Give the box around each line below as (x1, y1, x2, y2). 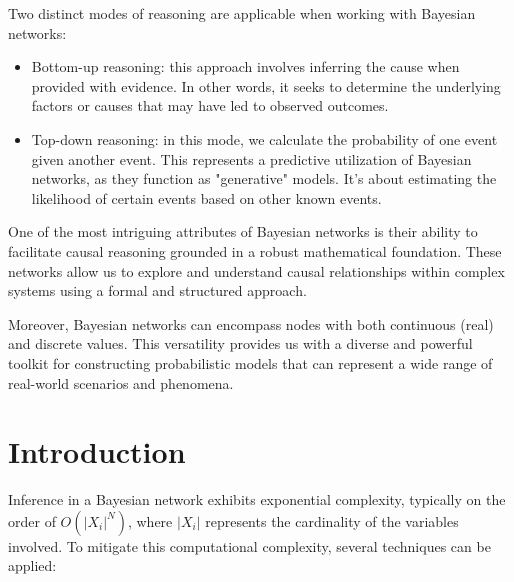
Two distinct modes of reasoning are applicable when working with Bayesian (8, 3, 476, 23)
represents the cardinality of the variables (205, 510, 459, 531)
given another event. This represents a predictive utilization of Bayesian (31, 148, 472, 169)
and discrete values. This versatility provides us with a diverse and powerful (8, 333, 473, 354)
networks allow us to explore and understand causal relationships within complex (8, 260, 505, 281)
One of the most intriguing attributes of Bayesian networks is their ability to (8, 221, 478, 242)
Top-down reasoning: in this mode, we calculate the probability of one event (31, 128, 498, 149)
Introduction (8, 431, 186, 472)
